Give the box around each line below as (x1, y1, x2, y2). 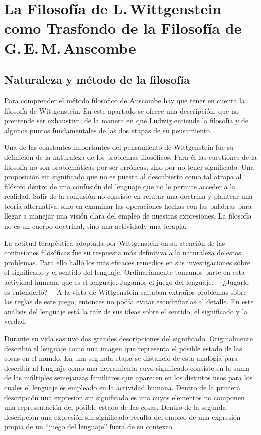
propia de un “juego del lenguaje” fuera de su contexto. (4, 421, 174, 432)
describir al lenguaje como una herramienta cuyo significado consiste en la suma (4, 362, 250, 373)
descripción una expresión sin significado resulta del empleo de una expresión (4, 411, 241, 422)
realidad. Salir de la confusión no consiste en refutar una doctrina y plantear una (4, 191, 253, 201)
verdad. (4, 316, 27, 327)
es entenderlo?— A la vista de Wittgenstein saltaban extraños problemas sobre (4, 286, 247, 297)
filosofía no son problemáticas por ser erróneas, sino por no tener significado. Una (4, 161, 254, 172)
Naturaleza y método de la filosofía (4, 72, 190, 87)
